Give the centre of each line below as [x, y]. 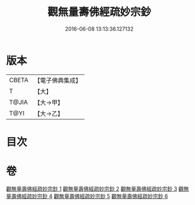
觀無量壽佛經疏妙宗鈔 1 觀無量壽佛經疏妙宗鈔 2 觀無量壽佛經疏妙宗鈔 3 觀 [95, 188]
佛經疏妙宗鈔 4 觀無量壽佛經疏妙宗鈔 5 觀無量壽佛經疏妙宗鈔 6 [92, 196]
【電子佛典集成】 [58, 80]
